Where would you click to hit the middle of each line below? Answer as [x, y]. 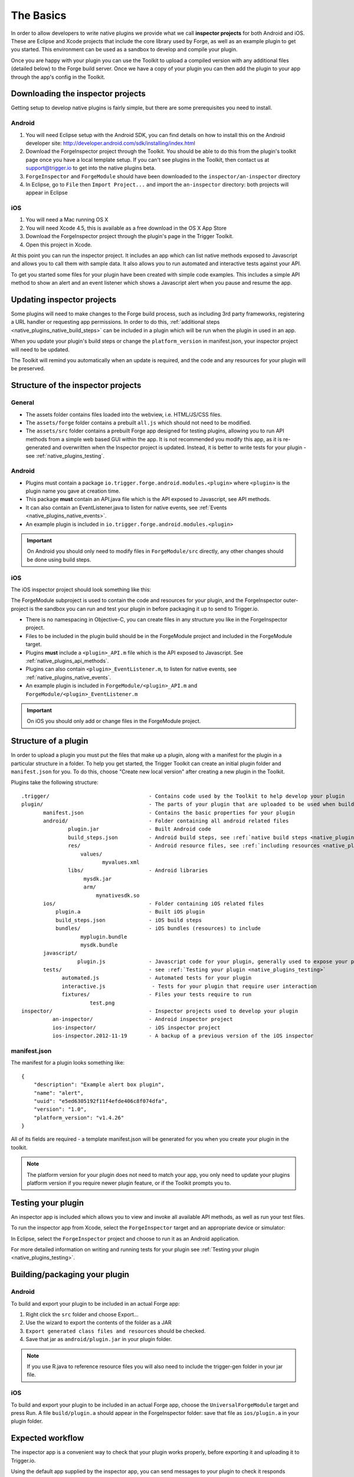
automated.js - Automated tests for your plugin [157, 978]
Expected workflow [47, 1438]
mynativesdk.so [118, 895]
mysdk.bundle [99, 945]
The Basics [39, 15]
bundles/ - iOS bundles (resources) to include [158, 928]
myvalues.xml [121, 862]
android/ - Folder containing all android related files [166, 821]
